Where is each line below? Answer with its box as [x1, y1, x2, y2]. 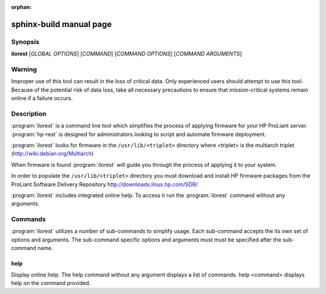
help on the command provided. [11, 280, 91, 287]
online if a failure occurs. [11, 95, 73, 102]
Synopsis [11, 37, 39, 46]
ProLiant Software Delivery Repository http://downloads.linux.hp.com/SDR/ [11, 181, 198, 188]
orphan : [11, 4, 32, 10]
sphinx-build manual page [11, 19, 112, 30]
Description [11, 109, 46, 117]
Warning [11, 65, 37, 73]
